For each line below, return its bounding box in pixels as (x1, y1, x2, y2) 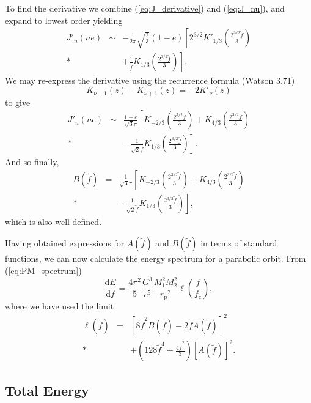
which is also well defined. (5, 215, 102, 227)
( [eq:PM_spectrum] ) (5, 264, 82, 277)
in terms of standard (200, 237, 277, 250)
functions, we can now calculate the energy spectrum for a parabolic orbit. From (5, 252, 306, 265)
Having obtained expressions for (5, 237, 125, 250)
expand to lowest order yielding (5, 13, 123, 26)
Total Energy (5, 380, 89, 399)
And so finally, (5, 155, 59, 168)
